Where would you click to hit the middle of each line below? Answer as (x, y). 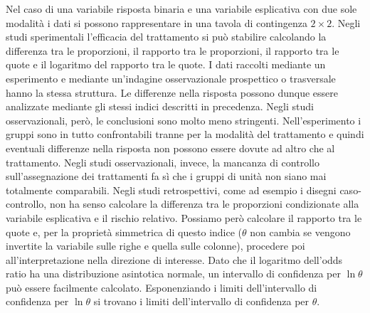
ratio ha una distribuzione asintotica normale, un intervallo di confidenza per (173, 274)
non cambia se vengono (300, 232)
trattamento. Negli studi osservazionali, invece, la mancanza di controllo (163, 162)
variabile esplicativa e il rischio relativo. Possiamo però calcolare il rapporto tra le (184, 217)
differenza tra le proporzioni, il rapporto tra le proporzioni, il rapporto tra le (173, 50)
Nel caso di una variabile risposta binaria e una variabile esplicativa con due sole (181, 9)
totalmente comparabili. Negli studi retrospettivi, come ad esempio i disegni (171, 190)
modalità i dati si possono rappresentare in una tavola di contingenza (157, 22)
